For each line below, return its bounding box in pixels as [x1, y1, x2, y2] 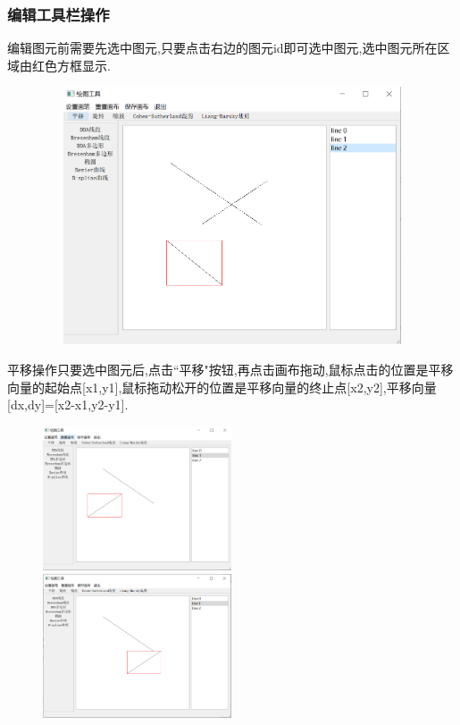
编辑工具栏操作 [7, 3, 110, 25]
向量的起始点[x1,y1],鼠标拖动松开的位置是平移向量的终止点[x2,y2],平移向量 [7, 377, 437, 396]
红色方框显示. [31, 55, 111, 74]
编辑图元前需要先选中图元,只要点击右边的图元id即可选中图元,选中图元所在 [7, 38, 438, 57]
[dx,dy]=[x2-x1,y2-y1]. [7, 395, 129, 414]
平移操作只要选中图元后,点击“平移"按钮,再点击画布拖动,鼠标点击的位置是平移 [7, 360, 454, 378]
